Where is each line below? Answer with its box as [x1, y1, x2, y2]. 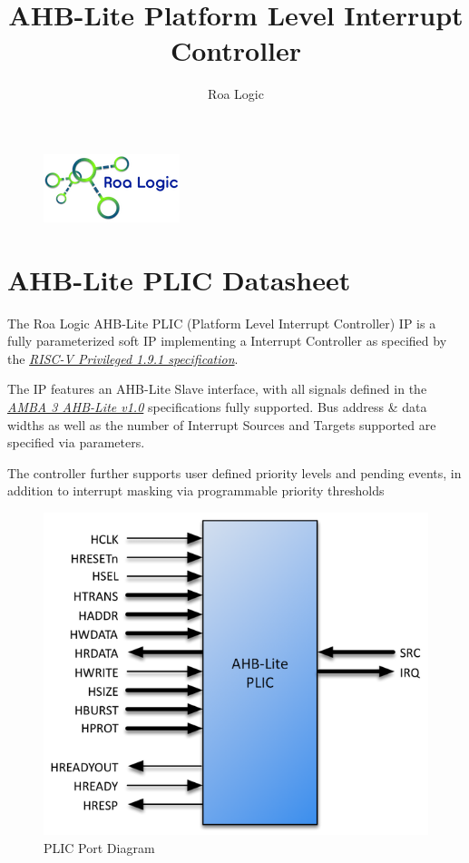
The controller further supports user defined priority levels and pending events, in [7, 463, 462, 482]
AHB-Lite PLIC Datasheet [7, 260, 351, 298]
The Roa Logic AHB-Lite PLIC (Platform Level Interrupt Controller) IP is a [7, 313, 436, 332]
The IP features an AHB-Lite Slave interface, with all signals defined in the [7, 379, 427, 398]
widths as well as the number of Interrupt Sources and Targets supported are [7, 415, 436, 434]
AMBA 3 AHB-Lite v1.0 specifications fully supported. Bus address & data [7, 397, 427, 416]
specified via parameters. [7, 433, 145, 452]
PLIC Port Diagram [44, 838, 155, 858]
